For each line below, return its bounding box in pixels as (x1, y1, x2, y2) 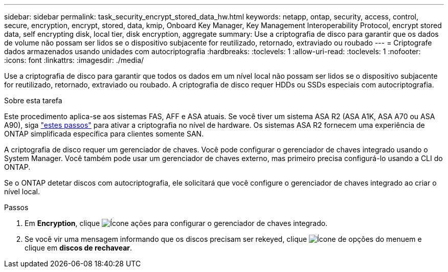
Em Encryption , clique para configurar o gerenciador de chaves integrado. (25, 219, 328, 228)
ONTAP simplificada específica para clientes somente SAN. (4, 129, 204, 138)
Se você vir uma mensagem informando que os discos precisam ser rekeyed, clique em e (25, 235, 422, 243)
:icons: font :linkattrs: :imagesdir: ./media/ (4, 56, 144, 64)
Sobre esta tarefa (4, 96, 62, 105)
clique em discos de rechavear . (25, 243, 132, 252)
